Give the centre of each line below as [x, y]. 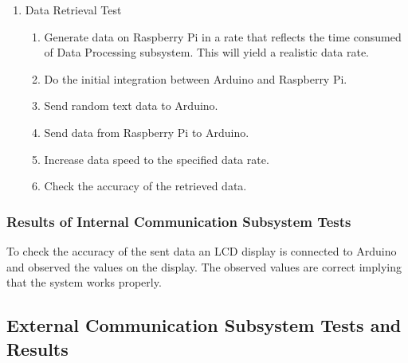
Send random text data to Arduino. [131, 105]
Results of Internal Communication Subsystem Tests [179, 221]
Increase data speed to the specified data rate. [157, 159]
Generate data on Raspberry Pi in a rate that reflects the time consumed [223, 36]
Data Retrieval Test [73, 10]
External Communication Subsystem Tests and [204, 325]
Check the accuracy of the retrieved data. [145, 186]
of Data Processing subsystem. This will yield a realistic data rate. [207, 52]
